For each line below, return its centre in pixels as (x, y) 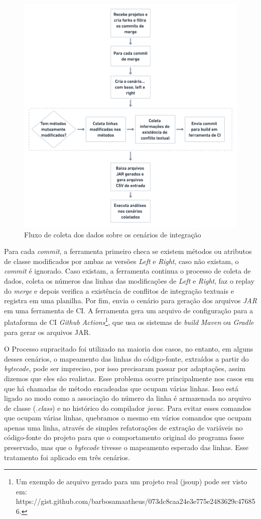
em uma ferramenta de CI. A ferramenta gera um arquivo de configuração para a (129, 310)
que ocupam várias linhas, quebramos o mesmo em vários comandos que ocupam (128, 418)
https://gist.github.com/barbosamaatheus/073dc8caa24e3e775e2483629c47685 (136, 501)
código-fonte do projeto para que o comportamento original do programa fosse (124, 437)
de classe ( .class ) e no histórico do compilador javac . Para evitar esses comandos (128, 408)
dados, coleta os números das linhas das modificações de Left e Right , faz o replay (129, 280)
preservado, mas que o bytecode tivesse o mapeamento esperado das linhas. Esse (126, 447)
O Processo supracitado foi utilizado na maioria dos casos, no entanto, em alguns (129, 349)
